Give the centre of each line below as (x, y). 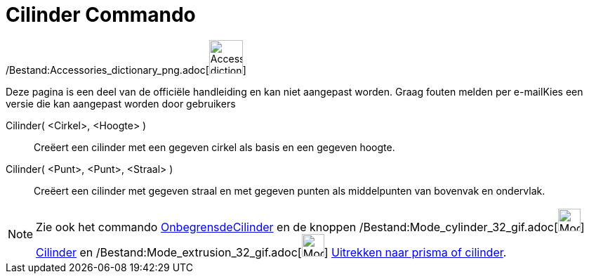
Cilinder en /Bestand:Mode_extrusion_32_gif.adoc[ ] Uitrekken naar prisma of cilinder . (271, 252)
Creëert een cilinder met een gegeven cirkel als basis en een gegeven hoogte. (214, 147)
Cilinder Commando (101, 15)
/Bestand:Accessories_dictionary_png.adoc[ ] (126, 70)
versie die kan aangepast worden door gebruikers (121, 103)
